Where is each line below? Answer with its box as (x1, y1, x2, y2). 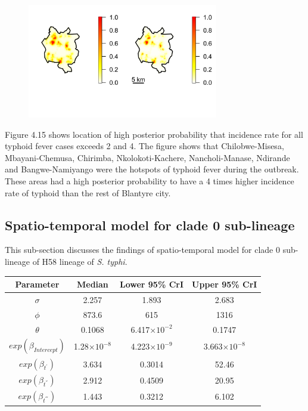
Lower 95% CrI (119, 278, 184, 291)
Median (76, 278, 108, 291)
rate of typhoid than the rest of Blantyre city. (5, 186, 171, 199)
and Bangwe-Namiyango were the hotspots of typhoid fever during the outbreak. (5, 163, 299, 175)
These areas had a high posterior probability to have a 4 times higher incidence (5, 174, 294, 187)
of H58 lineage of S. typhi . (32, 255, 127, 267)
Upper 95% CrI (192, 278, 257, 291)
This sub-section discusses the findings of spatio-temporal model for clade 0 (5, 243, 280, 256)
